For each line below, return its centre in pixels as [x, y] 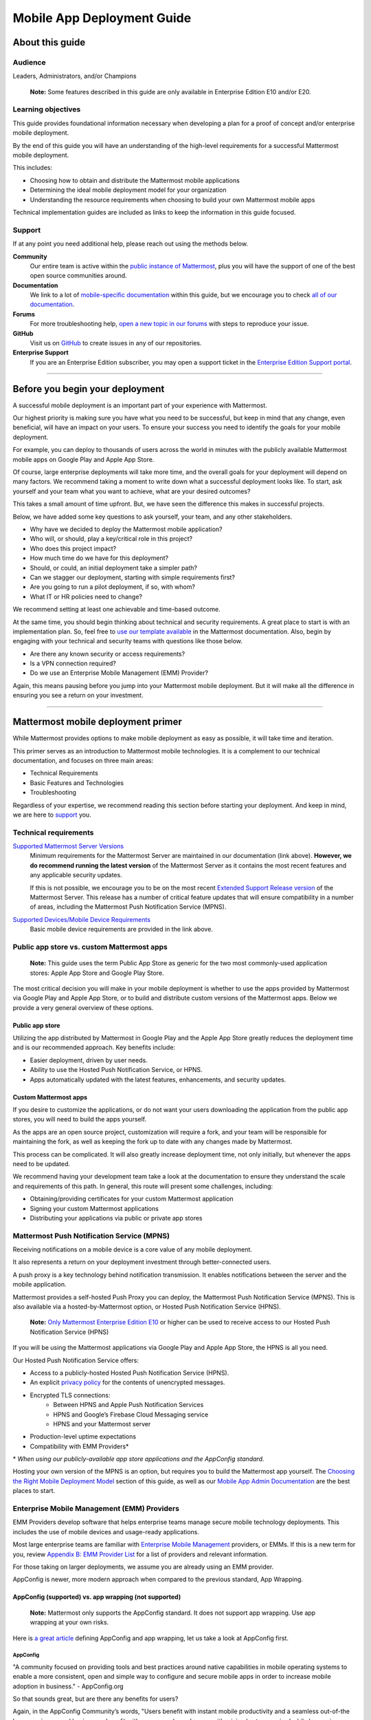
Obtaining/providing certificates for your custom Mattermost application [132, 1199]
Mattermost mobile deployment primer [97, 722]
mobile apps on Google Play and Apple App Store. [83, 459]
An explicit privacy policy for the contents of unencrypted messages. [127, 1382]
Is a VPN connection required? [73, 663]
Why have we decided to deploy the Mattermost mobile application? [126, 529]
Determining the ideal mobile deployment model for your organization [128, 190]
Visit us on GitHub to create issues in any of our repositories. [116, 343]
